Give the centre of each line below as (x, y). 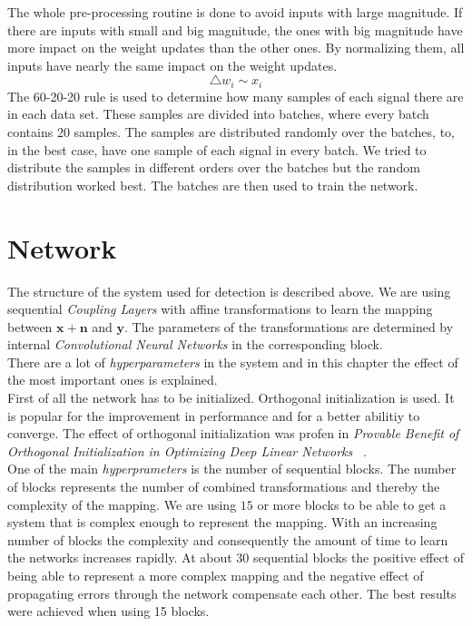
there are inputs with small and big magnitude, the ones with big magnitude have (235, 29)
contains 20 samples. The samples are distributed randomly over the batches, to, (231, 132)
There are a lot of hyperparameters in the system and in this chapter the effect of (233, 362)
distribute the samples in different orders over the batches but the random (214, 167)
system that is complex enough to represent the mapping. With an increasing (222, 522)
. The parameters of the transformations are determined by (289, 326)
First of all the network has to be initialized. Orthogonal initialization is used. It (231, 398)
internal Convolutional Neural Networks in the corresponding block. (195, 344)
